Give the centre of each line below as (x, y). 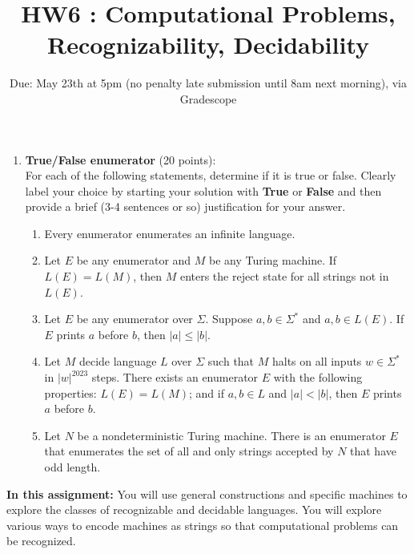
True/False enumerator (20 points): (121, 159)
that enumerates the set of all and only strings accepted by (189, 451)
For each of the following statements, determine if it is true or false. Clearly (211, 175)
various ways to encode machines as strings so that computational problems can (203, 525)
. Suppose (229, 319)
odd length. (72, 467)
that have (373, 451)
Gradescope (208, 98)
